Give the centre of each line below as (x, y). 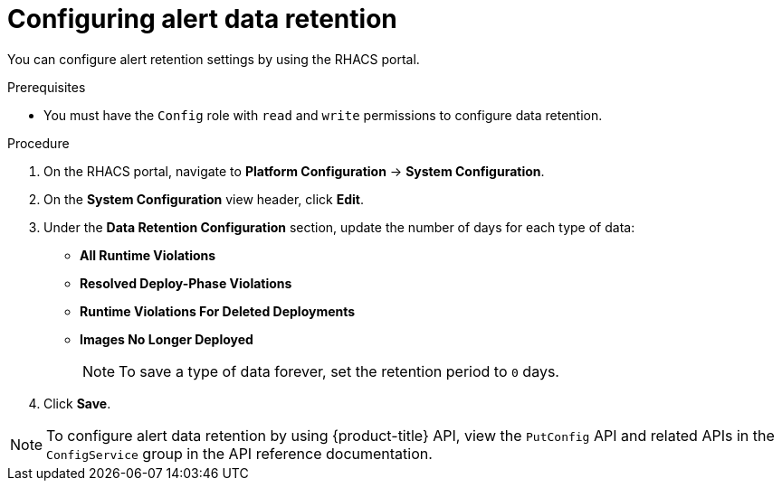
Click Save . (77, 403)
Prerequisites (47, 87)
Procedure (38, 143)
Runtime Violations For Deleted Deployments (218, 311)
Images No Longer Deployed (167, 339)
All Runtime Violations (148, 255)
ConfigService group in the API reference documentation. (239, 453)
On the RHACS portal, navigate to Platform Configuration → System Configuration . (294, 171)
